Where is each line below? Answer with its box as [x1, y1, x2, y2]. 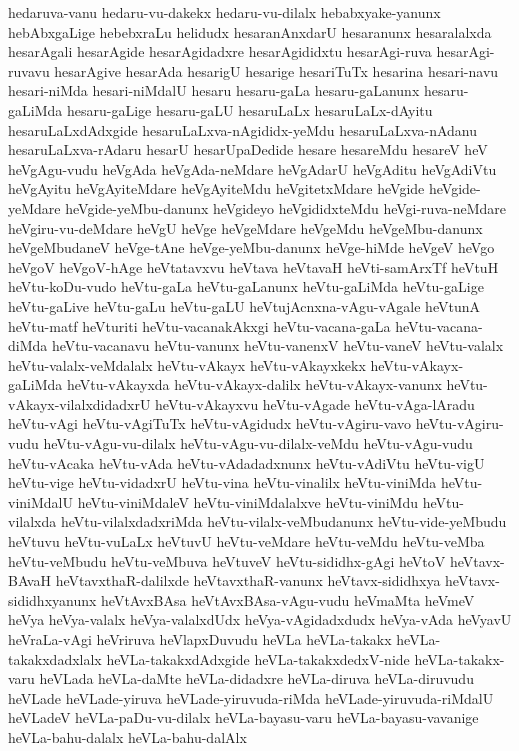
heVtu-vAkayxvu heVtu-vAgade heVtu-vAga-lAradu [155, 393, 475, 414]
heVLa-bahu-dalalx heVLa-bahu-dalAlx [8, 726, 247, 747]
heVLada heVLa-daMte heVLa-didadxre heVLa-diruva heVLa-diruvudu [39, 668, 474, 689]
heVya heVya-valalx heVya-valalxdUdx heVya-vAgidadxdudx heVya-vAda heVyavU [8, 609, 512, 630]
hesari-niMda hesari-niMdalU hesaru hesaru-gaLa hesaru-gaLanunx [8, 80, 420, 101]
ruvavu [8, 60, 50, 81]
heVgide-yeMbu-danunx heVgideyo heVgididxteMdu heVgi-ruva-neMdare [65, 197, 506, 218]
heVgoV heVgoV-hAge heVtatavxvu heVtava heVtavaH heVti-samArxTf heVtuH [8, 256, 499, 277]
